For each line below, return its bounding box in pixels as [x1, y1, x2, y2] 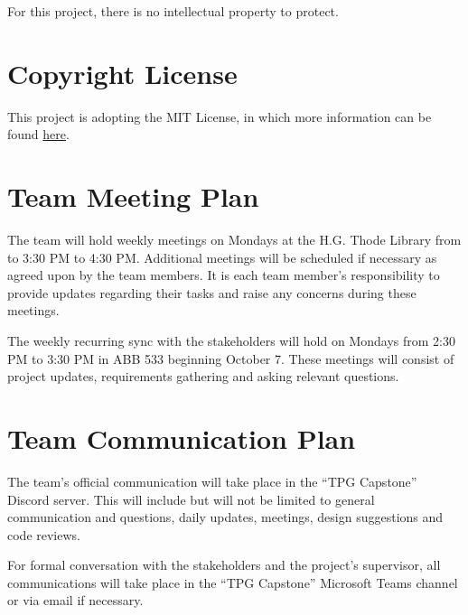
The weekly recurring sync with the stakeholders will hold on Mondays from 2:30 [7, 331, 455, 349]
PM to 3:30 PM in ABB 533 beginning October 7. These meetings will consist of [7, 349, 454, 368]
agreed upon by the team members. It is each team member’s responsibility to [7, 266, 440, 284]
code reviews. [7, 525, 80, 544]
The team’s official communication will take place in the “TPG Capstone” [7, 471, 417, 490]
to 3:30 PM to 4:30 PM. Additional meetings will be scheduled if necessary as [7, 247, 437, 266]
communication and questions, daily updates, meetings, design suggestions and [7, 508, 444, 526]
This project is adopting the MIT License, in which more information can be [7, 107, 432, 126]
